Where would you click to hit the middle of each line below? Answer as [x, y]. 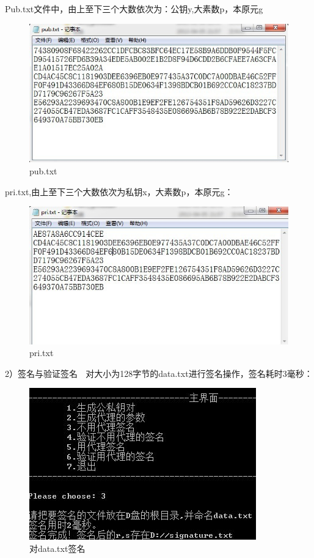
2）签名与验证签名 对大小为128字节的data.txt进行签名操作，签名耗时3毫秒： [159, 373]
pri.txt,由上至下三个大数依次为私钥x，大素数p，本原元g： [119, 191]
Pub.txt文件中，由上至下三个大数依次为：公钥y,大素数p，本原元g [134, 9]
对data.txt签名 [57, 548]
